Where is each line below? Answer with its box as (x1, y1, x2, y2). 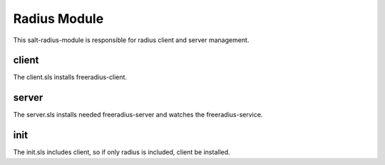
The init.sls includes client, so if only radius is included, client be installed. (13, 148, 231, 156)
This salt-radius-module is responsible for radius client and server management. (13, 36, 250, 44)
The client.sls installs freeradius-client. (13, 73, 128, 81)
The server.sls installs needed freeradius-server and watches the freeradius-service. (13, 111, 263, 119)
